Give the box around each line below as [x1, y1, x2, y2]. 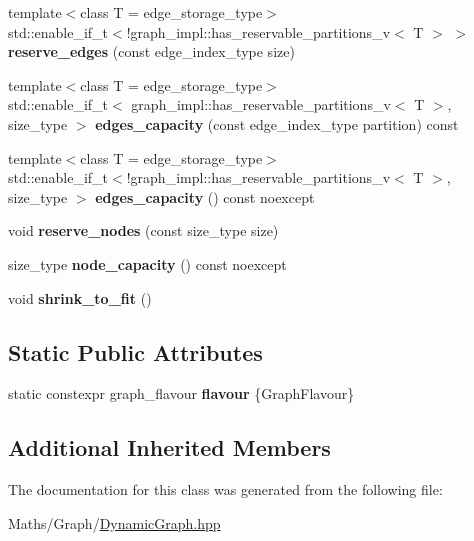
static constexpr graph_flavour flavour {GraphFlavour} [8, 383, 355, 404]
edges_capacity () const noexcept [95, 186, 315, 207]
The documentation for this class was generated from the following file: [8, 479, 443, 500]
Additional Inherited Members [8, 432, 331, 463]
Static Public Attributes [8, 336, 263, 367]
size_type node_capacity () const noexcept [8, 253, 287, 274]
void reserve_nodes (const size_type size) [8, 220, 279, 241]
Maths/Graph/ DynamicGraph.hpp [8, 512, 221, 533]
